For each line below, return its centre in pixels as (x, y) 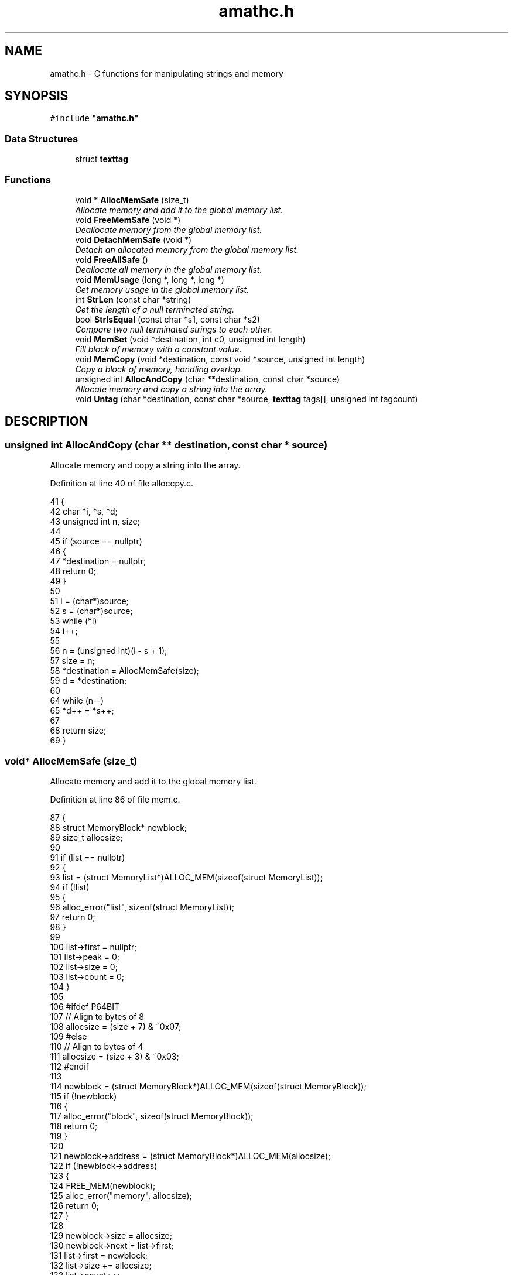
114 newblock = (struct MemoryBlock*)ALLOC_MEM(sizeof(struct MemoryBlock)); (208, 1086)
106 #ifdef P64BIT (85, 1006)
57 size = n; (72, 661)
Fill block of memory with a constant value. (158, 349)
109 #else (69, 1036)
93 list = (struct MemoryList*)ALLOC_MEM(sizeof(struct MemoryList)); (186, 877)
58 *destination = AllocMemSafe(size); (124, 671)
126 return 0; (75, 1205)
